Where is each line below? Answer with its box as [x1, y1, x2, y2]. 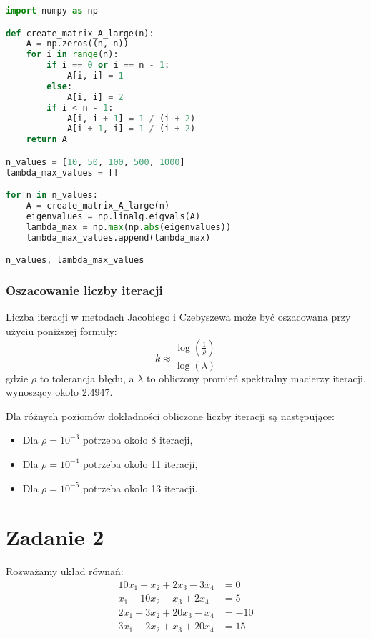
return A [26, 134, 67, 145]
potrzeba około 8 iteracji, [82, 432, 193, 447]
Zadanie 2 [6, 522, 104, 552]
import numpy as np [6, 6, 98, 16]
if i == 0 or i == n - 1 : [46, 60, 170, 71]
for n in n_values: [6, 190, 98, 201]
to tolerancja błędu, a [39, 370, 134, 385]
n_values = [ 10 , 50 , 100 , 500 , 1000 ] [6, 156, 185, 167]
